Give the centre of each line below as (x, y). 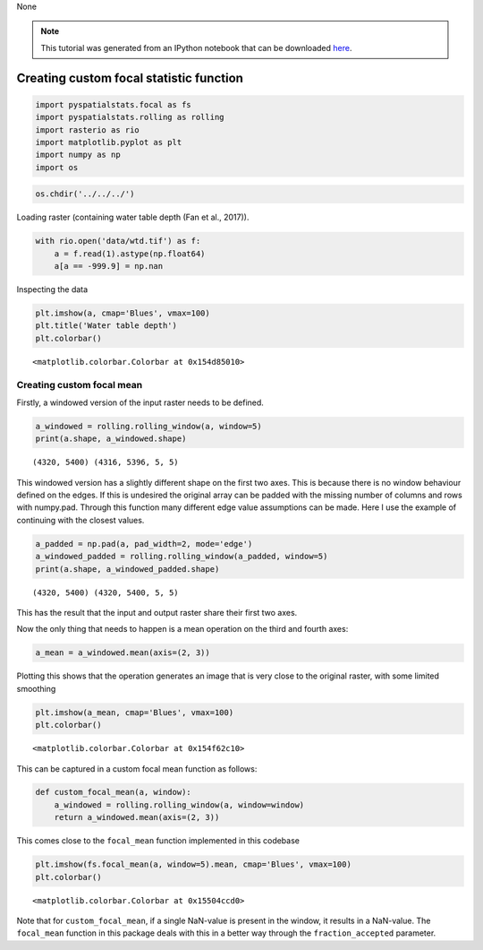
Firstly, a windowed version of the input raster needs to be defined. (140, 402)
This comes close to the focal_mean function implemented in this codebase (158, 841)
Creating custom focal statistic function (130, 78)
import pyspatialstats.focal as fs (113, 104)
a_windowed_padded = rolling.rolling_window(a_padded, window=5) (182, 557)
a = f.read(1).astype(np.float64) (130, 254)
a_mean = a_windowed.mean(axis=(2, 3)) (123, 653)
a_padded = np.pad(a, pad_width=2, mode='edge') (144, 544)
